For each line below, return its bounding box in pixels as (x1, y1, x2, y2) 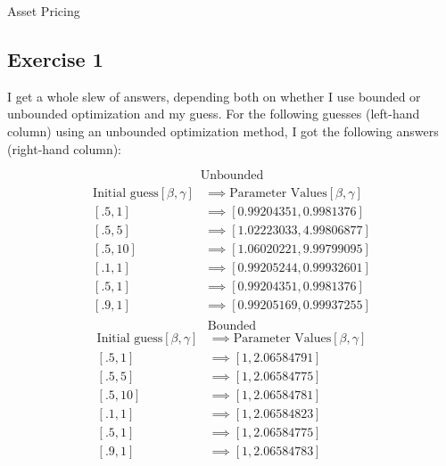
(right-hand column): (7, 139, 122, 158)
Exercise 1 (7, 45, 103, 72)
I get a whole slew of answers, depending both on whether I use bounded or (7, 86, 421, 105)
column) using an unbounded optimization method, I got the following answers (7, 121, 439, 140)
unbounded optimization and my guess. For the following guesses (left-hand (7, 104, 420, 123)
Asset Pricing (7, 2, 80, 20)
